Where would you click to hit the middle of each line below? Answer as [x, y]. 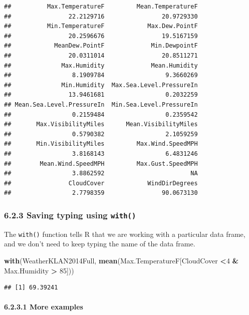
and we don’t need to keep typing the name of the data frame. [100, 244]
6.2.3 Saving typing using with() [70, 215]
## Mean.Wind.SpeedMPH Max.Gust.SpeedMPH [101, 164]
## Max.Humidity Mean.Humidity [101, 65]
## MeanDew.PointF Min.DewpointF [101, 46]
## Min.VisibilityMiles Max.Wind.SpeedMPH [101, 144]
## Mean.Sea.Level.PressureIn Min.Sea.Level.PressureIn [101, 104]
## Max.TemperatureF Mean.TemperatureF [101, 7]
